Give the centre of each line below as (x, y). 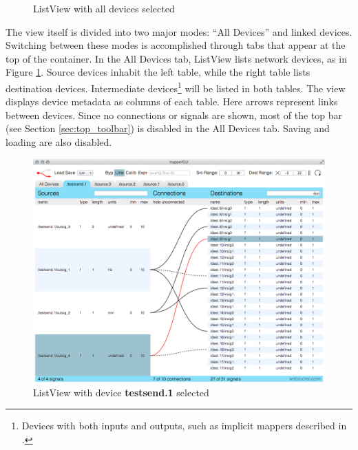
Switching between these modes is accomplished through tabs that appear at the (176, 45)
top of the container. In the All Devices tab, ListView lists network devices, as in (176, 58)
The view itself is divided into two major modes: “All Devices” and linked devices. (179, 31)
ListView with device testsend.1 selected (121, 392)
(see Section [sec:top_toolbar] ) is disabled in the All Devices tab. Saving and (168, 128)
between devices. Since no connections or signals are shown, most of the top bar (174, 115)
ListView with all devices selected (104, 8)
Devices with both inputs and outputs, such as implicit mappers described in (184, 426)
